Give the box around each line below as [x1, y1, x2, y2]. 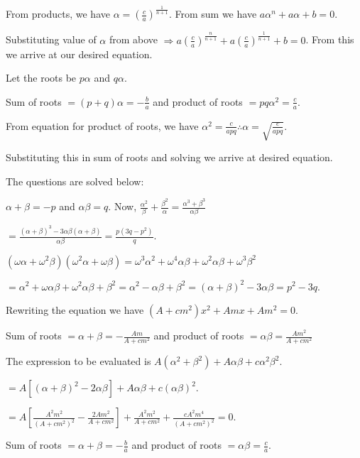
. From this [305, 32, 354, 47]
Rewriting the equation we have [6, 302, 144, 317]
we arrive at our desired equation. [6, 46, 153, 61]
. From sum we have [168, 6, 257, 21]
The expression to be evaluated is [6, 354, 151, 369]
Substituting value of [6, 32, 97, 47]
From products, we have [6, 6, 110, 21]
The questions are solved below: [6, 173, 144, 188]
